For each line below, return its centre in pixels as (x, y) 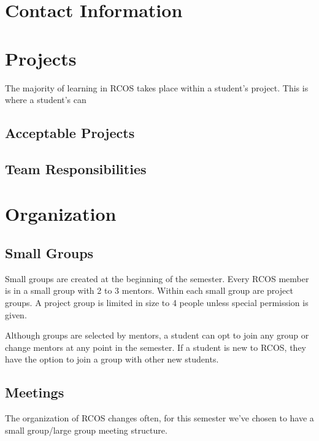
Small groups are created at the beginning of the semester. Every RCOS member (157, 278)
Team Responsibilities (76, 168)
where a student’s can (46, 100)
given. (16, 314)
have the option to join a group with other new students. (112, 359)
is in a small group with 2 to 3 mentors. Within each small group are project (149, 290)
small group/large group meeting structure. (86, 430)
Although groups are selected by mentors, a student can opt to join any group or (157, 335)
